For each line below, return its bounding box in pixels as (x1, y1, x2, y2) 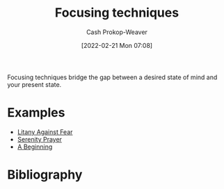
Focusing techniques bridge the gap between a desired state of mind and (7, 73, 218, 81)
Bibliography (7, 167, 83, 183)
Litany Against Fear (17, 127, 73, 136)
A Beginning (17, 142, 53, 151)
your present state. (7, 80, 62, 88)
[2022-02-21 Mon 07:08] (81, 41, 153, 49)
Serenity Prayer (17, 135, 63, 143)
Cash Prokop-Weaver (86, 28, 148, 36)
